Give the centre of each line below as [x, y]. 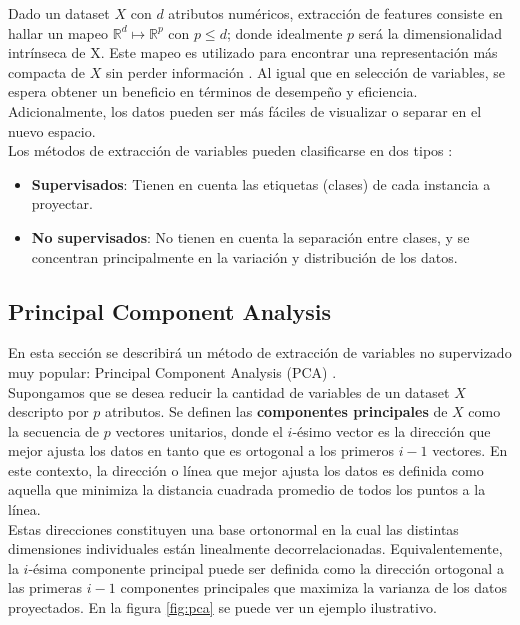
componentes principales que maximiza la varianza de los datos [313, 587]
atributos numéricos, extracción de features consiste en [335, 13]
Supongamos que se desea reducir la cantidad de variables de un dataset [229, 391]
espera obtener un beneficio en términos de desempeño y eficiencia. [213, 91]
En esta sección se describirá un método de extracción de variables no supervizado [260, 352]
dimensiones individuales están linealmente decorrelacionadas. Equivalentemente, [255, 548]
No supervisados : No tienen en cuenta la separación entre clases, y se [250, 236]
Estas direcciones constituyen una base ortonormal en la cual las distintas [233, 528]
